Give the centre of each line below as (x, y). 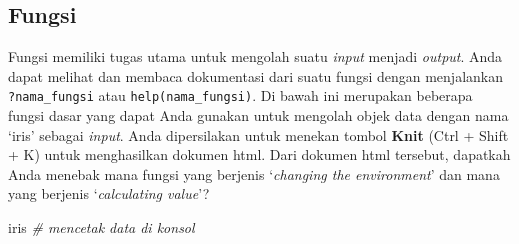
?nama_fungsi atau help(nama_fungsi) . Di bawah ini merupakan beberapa (240, 95)
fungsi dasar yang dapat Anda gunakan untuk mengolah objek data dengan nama (258, 115)
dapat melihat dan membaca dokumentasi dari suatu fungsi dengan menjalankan (255, 75)
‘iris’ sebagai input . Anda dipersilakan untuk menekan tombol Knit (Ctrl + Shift (258, 134)
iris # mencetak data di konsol (101, 227)
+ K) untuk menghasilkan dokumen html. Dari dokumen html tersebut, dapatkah (259, 154)
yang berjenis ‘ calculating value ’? (109, 193)
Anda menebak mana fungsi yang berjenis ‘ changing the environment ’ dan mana (254, 173)
